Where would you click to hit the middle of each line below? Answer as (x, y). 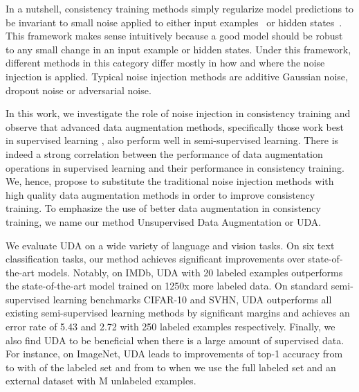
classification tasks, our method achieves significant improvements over (155, 259)
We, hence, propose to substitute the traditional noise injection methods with (170, 181)
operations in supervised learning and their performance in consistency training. (175, 167)
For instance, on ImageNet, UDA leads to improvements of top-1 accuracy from (174, 354)
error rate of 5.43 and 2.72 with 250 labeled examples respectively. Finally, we (171, 327)
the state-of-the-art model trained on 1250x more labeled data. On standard (167, 286)
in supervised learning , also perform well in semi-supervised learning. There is (172, 140)
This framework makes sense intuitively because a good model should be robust (174, 36)
